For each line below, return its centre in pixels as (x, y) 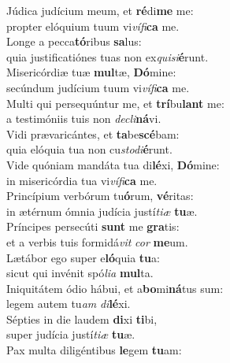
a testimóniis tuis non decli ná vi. (84, 119)
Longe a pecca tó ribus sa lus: (74, 41)
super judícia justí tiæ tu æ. (71, 334)
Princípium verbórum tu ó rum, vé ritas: (100, 196)
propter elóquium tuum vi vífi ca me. (93, 26)
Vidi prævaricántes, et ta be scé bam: (93, 133)
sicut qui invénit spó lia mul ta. (80, 273)
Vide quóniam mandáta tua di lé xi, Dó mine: (113, 164)
